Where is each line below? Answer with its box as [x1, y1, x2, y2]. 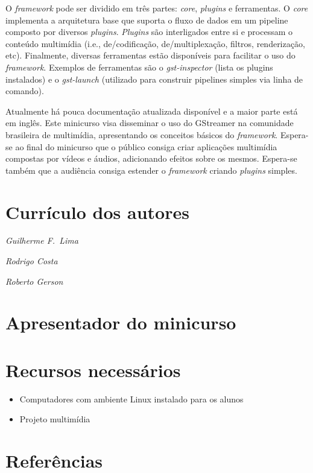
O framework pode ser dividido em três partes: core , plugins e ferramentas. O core [5, 2, 308, 14]
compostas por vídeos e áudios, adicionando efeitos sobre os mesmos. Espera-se [5, 152, 297, 165]
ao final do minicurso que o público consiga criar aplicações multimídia [15, 140, 277, 153]
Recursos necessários [5, 357, 181, 382]
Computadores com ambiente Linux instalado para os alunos [19, 392, 244, 405]
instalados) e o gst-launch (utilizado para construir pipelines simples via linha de [5, 72, 303, 85]
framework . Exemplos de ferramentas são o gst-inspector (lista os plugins [5, 60, 273, 73]
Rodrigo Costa [5, 255, 58, 267]
